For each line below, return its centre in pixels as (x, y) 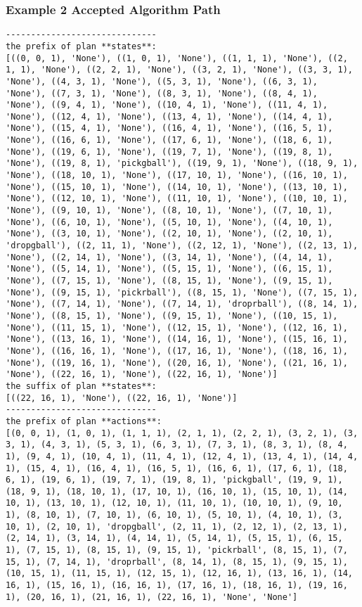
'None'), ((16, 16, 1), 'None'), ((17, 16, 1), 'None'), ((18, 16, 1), (177, 351)
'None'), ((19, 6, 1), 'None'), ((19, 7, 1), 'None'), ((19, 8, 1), (169, 152)
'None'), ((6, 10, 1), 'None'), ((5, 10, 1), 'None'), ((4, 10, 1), (169, 222)
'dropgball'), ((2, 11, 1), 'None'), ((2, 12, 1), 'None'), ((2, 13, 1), (182, 246)
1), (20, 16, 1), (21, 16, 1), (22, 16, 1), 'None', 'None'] (152, 597)
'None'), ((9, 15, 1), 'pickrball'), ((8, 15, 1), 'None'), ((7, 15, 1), (182, 292)
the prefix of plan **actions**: (84, 421)
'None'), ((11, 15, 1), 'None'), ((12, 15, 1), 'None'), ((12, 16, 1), (177, 327)
